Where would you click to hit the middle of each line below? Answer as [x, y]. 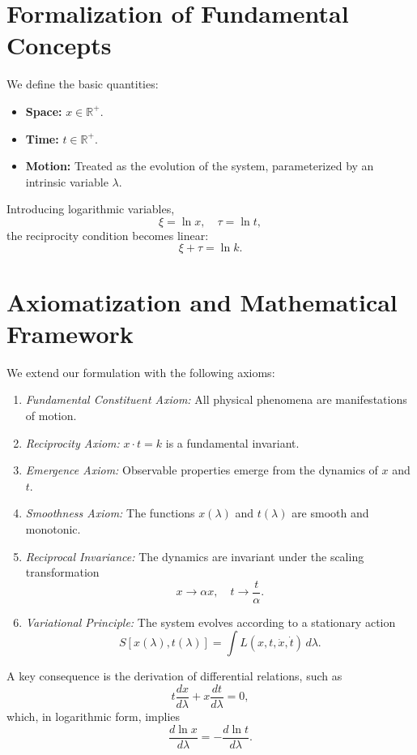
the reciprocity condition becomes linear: [108, 235]
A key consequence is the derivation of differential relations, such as [174, 676]
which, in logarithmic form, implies [94, 716]
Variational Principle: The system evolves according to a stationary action [211, 622]
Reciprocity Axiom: [72, 442]
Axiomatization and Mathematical [202, 301]
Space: [44, 111]
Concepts [59, 45]
